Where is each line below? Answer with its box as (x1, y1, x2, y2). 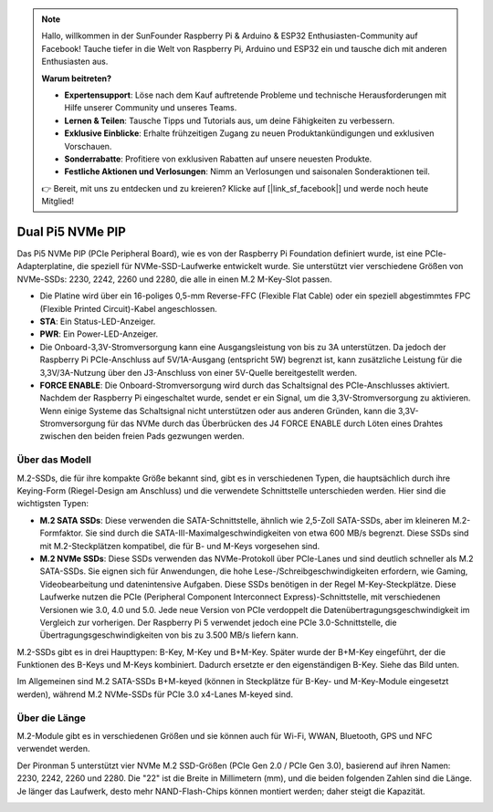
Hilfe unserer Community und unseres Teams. (64, 102, 237, 113)
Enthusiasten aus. (41, 56, 109, 68)
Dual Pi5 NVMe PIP (16, 224, 127, 239)
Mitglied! (41, 196, 75, 207)
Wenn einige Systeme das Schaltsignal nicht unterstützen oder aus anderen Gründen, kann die (39, 405, 396, 416)
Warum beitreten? (41, 73, 112, 84)
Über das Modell (16, 453, 91, 466)
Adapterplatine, (16, 261, 76, 272)
